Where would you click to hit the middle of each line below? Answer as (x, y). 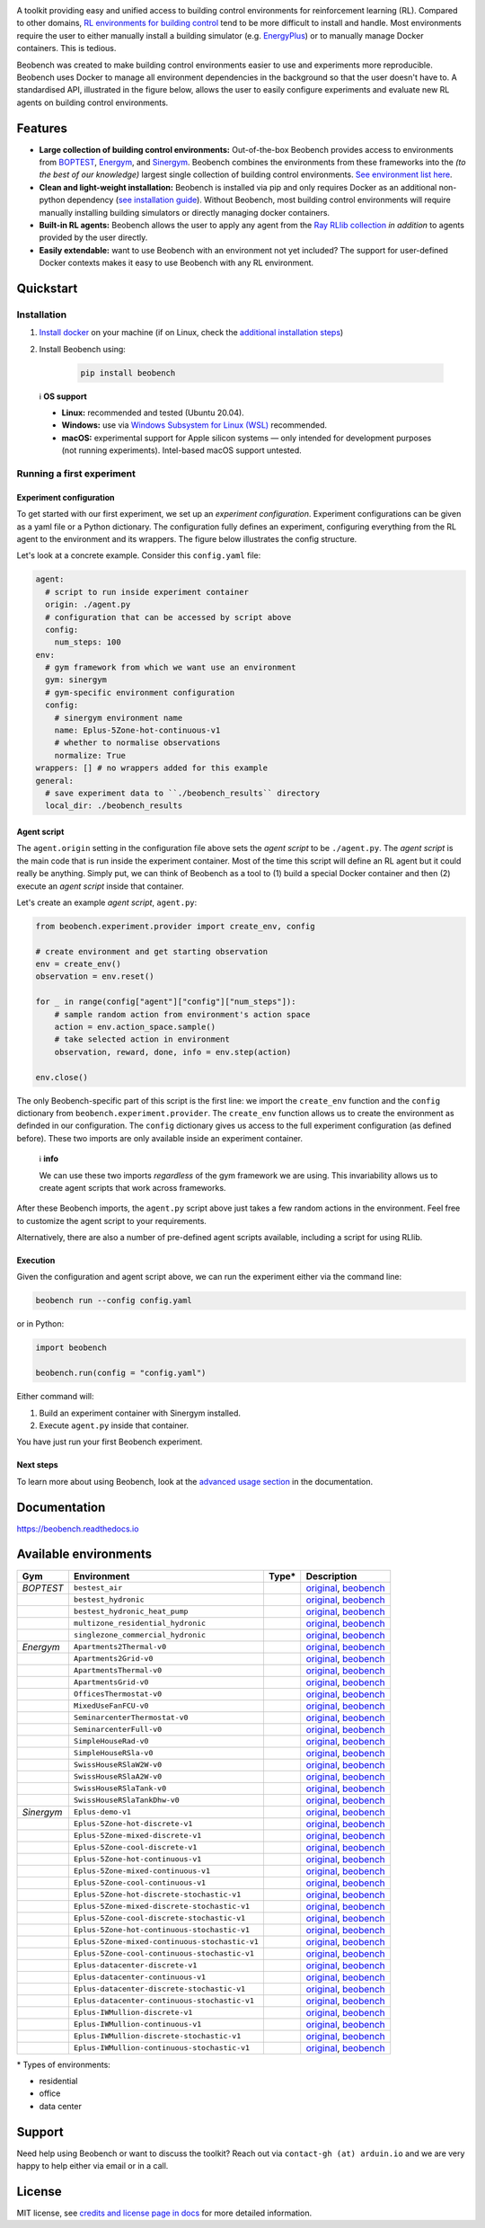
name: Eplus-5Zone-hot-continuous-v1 (137, 731)
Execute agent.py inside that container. (114, 1425)
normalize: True (90, 755)
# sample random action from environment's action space (182, 1014)
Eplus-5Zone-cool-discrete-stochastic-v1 (159, 1918)
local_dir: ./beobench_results (114, 806)
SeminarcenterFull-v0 (118, 1730)
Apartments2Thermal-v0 (119, 1647)
